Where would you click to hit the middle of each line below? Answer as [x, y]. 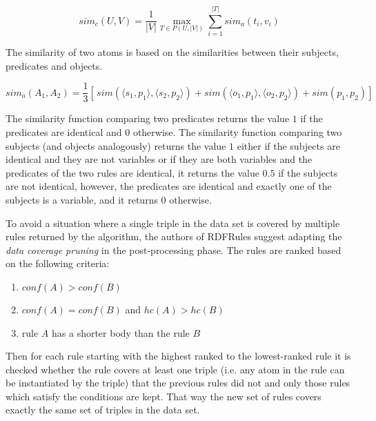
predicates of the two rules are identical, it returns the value [132, 172]
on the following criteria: [58, 263]
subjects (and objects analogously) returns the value [116, 145]
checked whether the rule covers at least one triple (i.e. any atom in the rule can [175, 369]
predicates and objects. [54, 65]
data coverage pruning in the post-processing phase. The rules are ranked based [174, 249]
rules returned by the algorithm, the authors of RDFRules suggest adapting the [174, 236]
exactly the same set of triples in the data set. [103, 410]
